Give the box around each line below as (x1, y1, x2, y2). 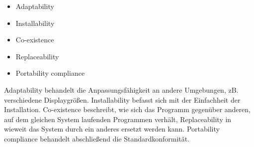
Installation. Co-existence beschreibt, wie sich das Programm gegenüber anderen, (4, 104, 251, 115)
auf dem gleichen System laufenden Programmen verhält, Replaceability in (4, 114, 232, 124)
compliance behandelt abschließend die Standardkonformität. (4, 133, 190, 144)
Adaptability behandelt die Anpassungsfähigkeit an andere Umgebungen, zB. (4, 84, 239, 95)
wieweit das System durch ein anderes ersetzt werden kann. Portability (4, 124, 220, 134)
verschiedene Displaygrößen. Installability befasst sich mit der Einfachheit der (4, 94, 241, 105)
